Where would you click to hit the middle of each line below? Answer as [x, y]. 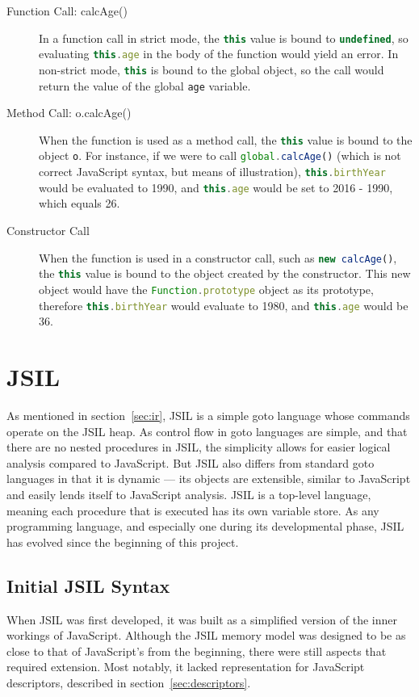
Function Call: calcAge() [67, 10]
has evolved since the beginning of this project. [123, 542]
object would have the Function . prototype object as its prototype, [206, 289]
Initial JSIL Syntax [88, 585]
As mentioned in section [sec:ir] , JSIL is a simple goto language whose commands [208, 415]
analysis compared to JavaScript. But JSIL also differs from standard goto [191, 462]
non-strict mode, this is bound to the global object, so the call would [212, 69]
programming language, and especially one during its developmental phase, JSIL [205, 526]
